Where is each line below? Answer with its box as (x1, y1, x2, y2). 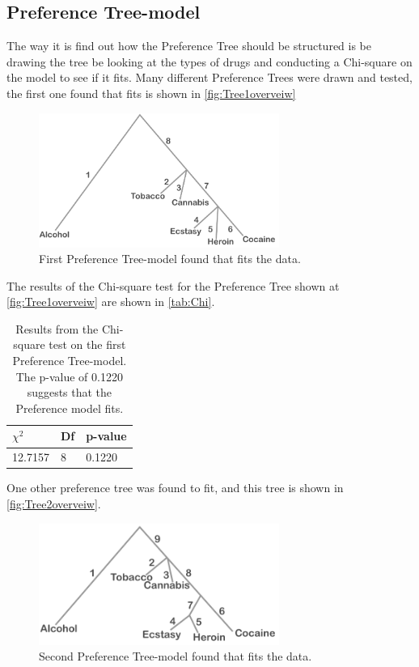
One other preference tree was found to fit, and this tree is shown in (6, 479, 344, 496)
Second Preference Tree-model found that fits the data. (39, 648, 312, 665)
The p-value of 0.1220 (15, 367, 123, 384)
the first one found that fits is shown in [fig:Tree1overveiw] (6, 84, 296, 101)
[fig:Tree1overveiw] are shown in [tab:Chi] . (6, 293, 215, 310)
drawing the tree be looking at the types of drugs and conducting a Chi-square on (6, 53, 413, 70)
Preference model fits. (15, 399, 124, 416)
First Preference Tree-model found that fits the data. (39, 250, 301, 267)
